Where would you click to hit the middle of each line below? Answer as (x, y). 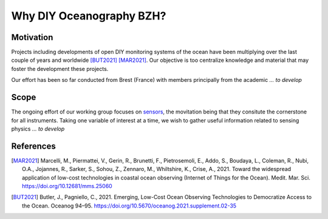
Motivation (32, 37)
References (33, 146)
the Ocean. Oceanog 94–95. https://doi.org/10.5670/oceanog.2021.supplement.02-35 (129, 206)
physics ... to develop (38, 129)
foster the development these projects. (60, 69)
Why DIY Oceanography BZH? (89, 16)
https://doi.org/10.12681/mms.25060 (67, 186)
